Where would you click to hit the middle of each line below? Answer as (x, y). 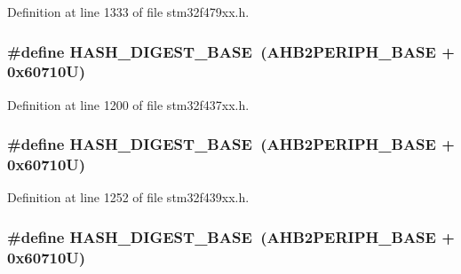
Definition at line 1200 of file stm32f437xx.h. (128, 104)
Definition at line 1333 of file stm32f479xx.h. (128, 12)
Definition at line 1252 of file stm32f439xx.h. (128, 197)
